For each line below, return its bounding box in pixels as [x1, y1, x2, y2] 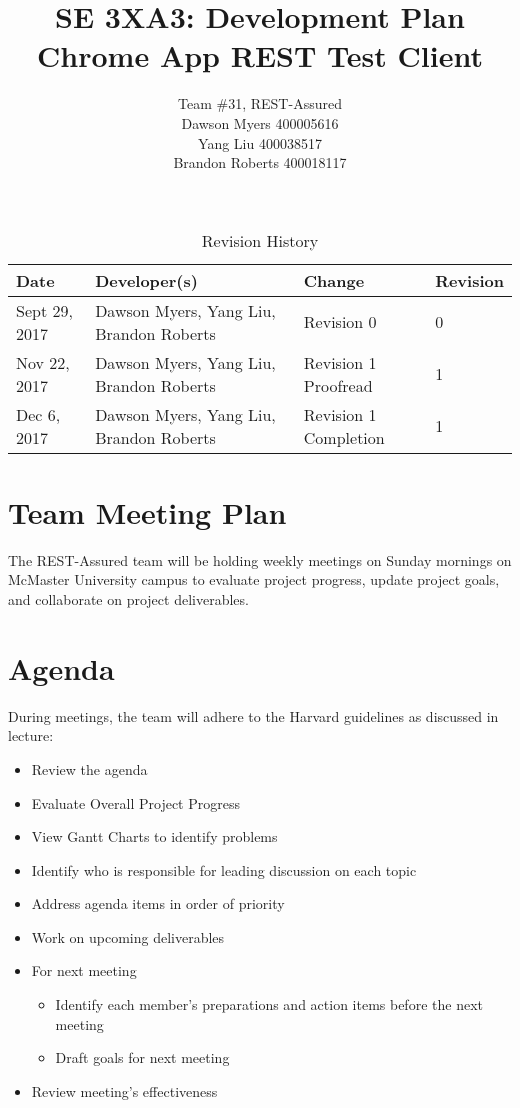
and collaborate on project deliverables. [8, 589, 249, 609]
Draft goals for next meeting [55, 1047, 230, 1068]
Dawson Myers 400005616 [181, 112, 339, 133]
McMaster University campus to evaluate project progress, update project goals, [8, 569, 500, 590]
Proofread [303, 373, 373, 397]
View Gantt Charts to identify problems [31, 826, 278, 847]
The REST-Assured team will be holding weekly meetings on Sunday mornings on [8, 549, 512, 570]
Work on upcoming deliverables [31, 926, 225, 947]
